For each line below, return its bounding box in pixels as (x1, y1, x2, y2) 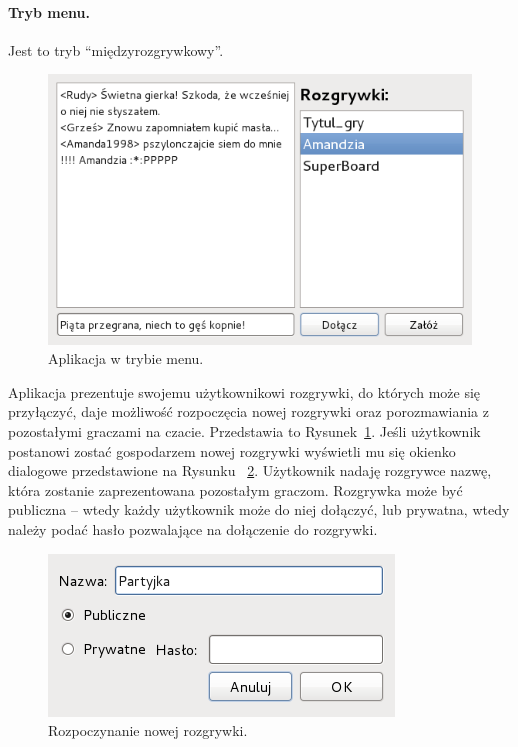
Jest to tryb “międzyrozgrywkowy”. (8, 39, 224, 60)
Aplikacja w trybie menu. (48, 348, 204, 369)
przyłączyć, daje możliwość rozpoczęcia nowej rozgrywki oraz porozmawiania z (8, 401, 489, 422)
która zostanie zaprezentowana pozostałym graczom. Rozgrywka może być (8, 479, 463, 500)
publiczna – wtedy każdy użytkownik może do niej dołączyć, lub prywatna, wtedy (8, 499, 510, 520)
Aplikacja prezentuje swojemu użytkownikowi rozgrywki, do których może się (8, 381, 481, 402)
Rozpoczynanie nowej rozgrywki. (48, 720, 248, 741)
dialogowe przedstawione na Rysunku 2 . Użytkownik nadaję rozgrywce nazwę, (8, 460, 492, 481)
